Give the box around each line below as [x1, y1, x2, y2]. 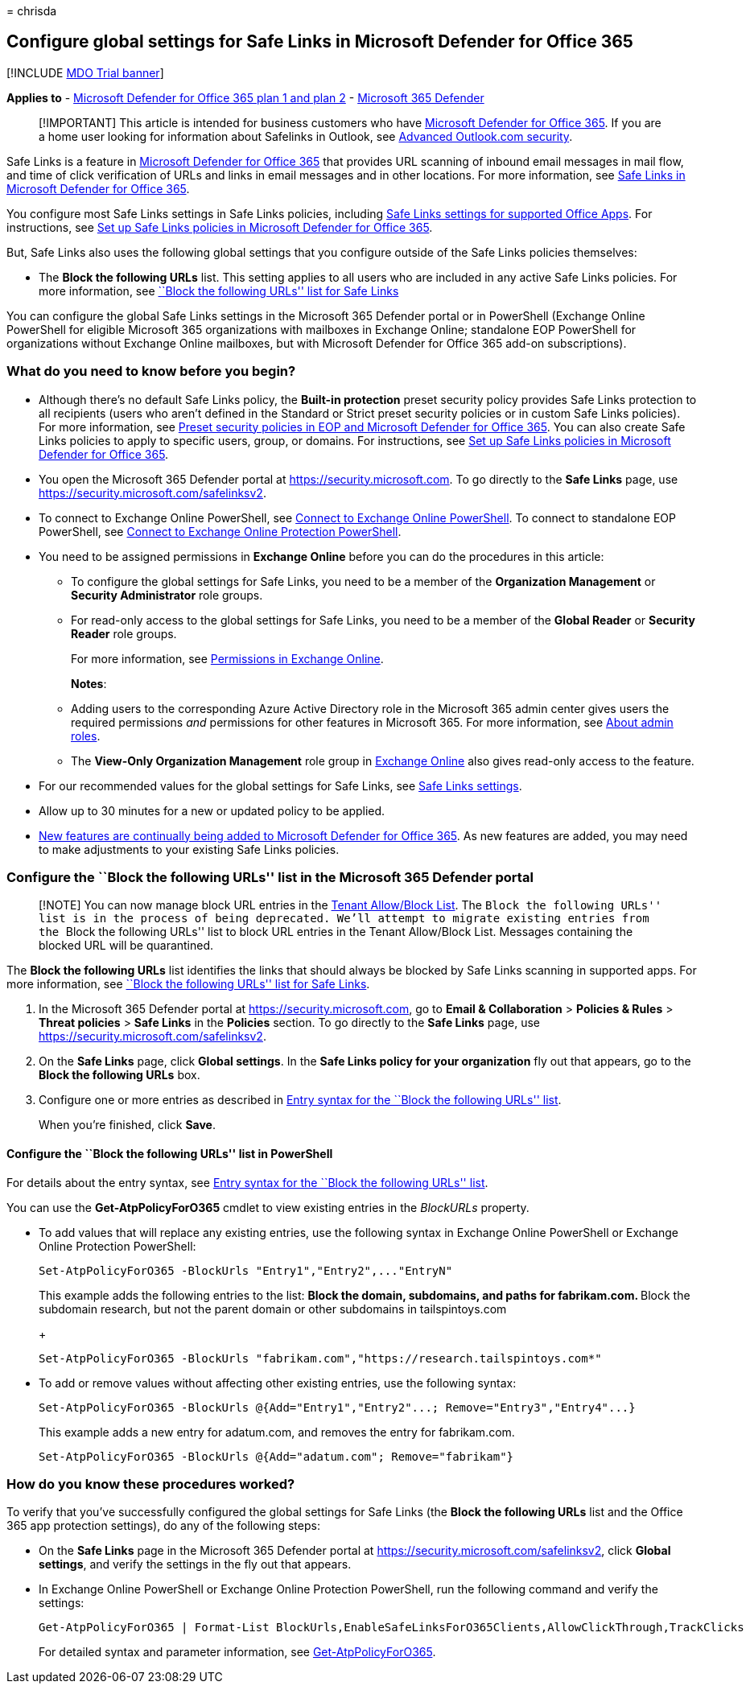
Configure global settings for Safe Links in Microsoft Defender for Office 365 [6, 31, 633, 52]
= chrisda [6, 4, 57, 18]
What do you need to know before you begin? [6, 363, 296, 380]
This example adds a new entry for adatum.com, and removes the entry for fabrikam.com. [39, 1424, 515, 1439]
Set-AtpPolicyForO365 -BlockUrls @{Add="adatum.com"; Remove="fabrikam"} [39, 1449, 514, 1463]
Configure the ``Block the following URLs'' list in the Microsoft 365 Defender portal [6, 868, 534, 885]
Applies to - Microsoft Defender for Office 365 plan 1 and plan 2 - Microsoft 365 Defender [6, 90, 484, 105]
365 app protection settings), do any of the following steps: [6, 1519, 320, 1533]
